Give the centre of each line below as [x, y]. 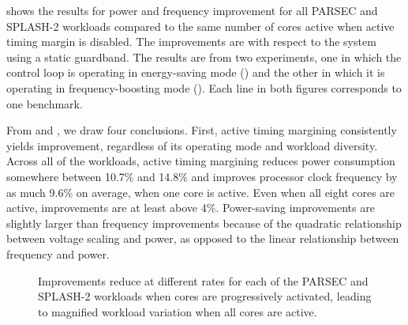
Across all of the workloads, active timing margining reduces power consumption [201, 161]
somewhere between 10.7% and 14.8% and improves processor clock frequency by [202, 176]
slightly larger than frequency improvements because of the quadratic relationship [204, 223]
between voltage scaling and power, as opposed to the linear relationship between [203, 238]
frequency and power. [58, 253]
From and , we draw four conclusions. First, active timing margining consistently [202, 130]
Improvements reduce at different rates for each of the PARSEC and [203, 280]
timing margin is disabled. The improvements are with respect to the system [191, 42]
